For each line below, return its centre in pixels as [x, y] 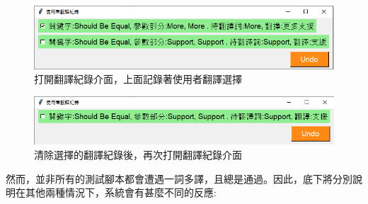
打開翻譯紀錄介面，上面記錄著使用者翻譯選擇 [138, 79]
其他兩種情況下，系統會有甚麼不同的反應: [121, 192]
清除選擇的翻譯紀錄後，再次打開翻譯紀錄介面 [138, 155]
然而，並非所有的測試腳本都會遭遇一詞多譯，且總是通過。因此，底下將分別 [179, 178]
